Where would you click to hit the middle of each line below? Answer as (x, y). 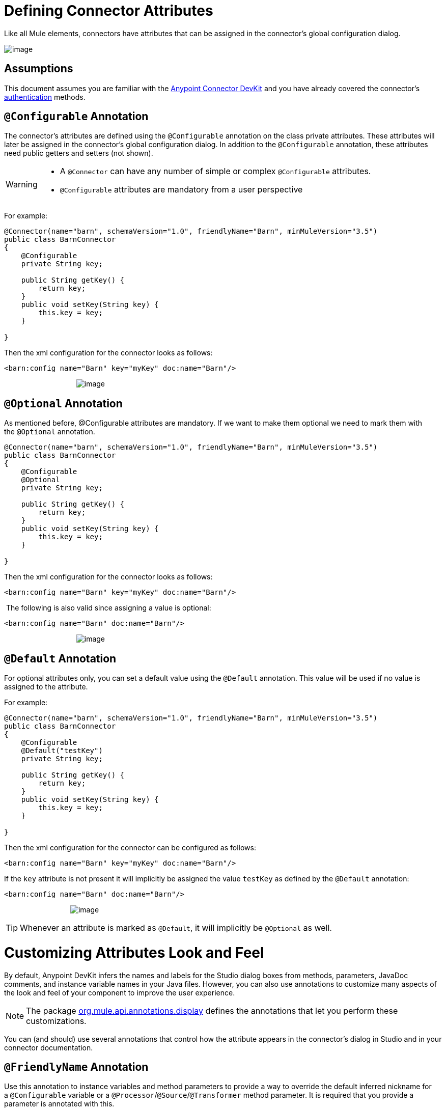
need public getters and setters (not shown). (79, 153)
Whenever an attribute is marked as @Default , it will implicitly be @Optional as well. (176, 928)
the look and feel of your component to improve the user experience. (120, 992)
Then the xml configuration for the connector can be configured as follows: (130, 848)
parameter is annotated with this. (59, 1104)
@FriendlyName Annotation (76, 1067)
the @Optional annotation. (50, 432)
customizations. (56, 1021)
